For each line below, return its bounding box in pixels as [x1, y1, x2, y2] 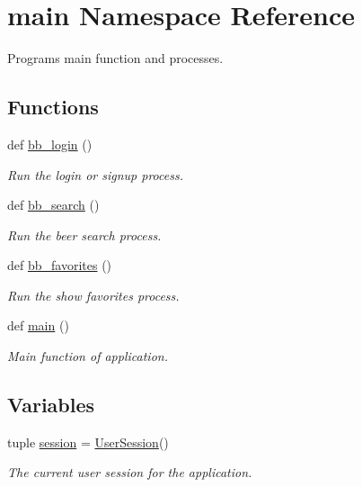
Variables [7, 391, 95, 419]
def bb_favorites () [7, 256, 112, 275]
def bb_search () [7, 195, 100, 214]
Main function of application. [7, 347, 168, 365]
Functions [7, 93, 99, 121]
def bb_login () [7, 134, 93, 153]
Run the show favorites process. [7, 285, 180, 304]
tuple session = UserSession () [7, 432, 169, 451]
